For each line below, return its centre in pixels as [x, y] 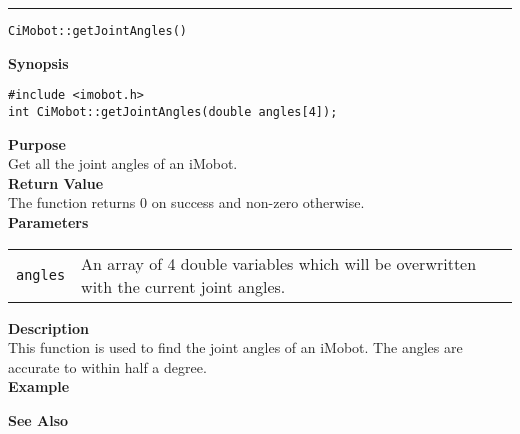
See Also [38, 419]
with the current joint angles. [183, 286]
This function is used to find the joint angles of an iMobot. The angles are [235, 347]
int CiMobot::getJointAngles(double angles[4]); [173, 111]
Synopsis [38, 62]
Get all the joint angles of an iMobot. [123, 163]
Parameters [48, 221]
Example [39, 386]
